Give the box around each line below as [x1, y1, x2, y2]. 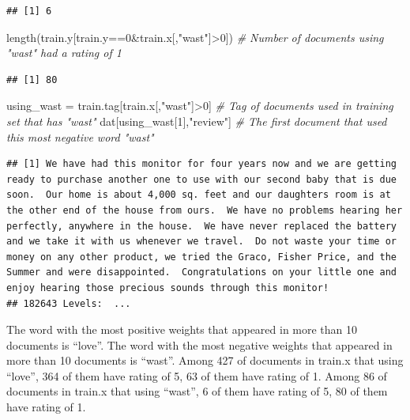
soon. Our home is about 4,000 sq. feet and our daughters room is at [6, 189, 391, 201]
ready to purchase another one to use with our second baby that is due [6, 173, 397, 185]
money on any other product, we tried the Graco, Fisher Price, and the [6, 251, 397, 263]
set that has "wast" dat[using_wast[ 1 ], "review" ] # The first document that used [6, 112, 387, 129]
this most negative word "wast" [6, 128, 154, 145]
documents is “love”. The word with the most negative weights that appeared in [6, 336, 393, 353]
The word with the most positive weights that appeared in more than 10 [6, 321, 358, 338]
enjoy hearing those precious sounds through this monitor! [6, 282, 329, 293]
